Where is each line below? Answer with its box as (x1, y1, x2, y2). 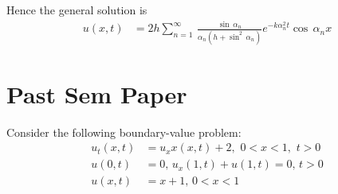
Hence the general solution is (6, 2, 147, 17)
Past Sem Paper (6, 77, 187, 110)
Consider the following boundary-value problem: (6, 123, 242, 140)
